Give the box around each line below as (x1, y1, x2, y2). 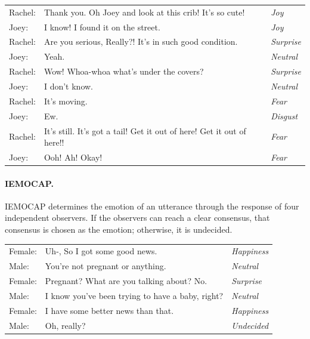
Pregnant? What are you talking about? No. (45, 275, 207, 287)
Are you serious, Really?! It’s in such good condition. (44, 35, 238, 48)
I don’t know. (44, 79, 93, 92)
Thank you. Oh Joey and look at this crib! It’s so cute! (44, 5, 245, 18)
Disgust (271, 109, 298, 122)
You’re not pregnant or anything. (45, 260, 166, 272)
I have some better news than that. (45, 304, 174, 316)
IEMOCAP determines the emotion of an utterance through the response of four (5, 199, 299, 212)
